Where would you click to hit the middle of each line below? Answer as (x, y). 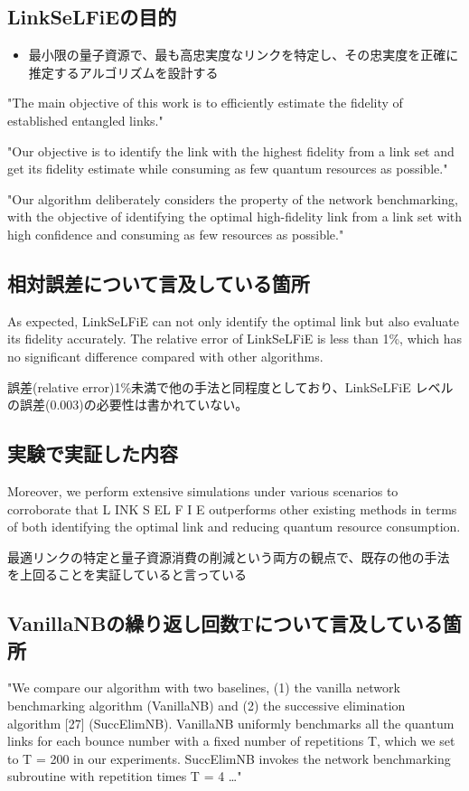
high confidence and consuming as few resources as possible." (176, 234)
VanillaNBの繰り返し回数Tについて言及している (225, 623)
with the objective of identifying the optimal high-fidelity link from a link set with (235, 217)
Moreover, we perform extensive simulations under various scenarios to (203, 490)
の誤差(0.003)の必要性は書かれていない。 (128, 405)
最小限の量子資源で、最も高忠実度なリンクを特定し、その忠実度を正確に (244, 55)
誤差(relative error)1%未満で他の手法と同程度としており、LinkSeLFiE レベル (230, 386)
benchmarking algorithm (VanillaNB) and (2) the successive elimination (206, 706)
